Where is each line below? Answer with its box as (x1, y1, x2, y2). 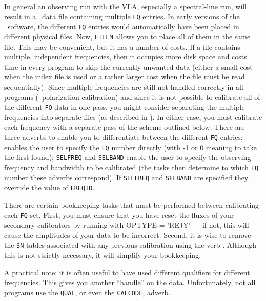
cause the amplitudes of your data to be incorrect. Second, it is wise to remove (4, 229, 251, 240)
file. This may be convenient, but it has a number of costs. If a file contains (4, 41, 240, 52)
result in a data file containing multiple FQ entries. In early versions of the (4, 11, 240, 22)
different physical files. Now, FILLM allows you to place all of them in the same (4, 31, 251, 42)
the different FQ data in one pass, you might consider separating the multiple (4, 102, 245, 112)
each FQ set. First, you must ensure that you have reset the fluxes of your (4, 209, 234, 220)
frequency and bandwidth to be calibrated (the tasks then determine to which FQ (4, 162, 259, 172)
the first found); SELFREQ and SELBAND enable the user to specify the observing (4, 152, 251, 163)
